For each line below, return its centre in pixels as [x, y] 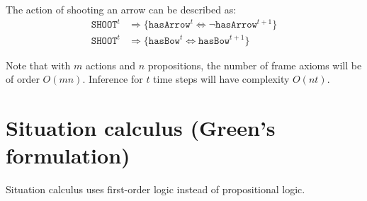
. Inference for [113, 79]
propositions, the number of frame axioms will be [255, 65]
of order [23, 79]
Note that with [38, 65]
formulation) [68, 155]
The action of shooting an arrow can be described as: [121, 9]
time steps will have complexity [221, 79]
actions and [111, 65]
